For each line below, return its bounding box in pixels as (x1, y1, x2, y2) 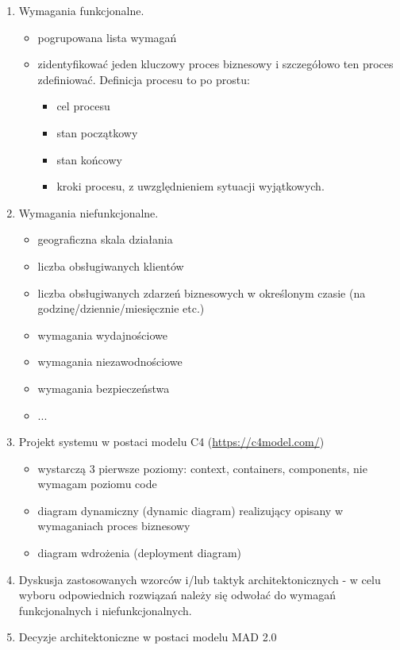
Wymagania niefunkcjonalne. (18, 204, 159, 221)
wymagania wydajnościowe (37, 326, 168, 343)
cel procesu (56, 98, 110, 114)
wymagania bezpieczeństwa (37, 379, 170, 396)
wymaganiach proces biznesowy (37, 517, 190, 534)
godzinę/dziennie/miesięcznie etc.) (37, 300, 205, 317)
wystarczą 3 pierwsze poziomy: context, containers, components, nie (37, 460, 367, 476)
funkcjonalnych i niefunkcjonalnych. (18, 602, 192, 618)
